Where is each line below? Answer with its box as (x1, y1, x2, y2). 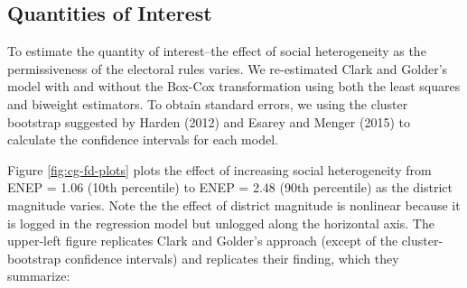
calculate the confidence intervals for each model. (7, 130, 278, 149)
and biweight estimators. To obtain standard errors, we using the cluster (7, 94, 408, 113)
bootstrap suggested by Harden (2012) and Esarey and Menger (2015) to (7, 112, 410, 131)
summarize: (7, 266, 70, 285)
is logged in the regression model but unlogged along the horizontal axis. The (7, 213, 434, 232)
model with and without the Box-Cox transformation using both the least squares (7, 77, 461, 96)
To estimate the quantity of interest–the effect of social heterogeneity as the (7, 42, 426, 60)
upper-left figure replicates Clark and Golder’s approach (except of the (7, 231, 398, 250)
